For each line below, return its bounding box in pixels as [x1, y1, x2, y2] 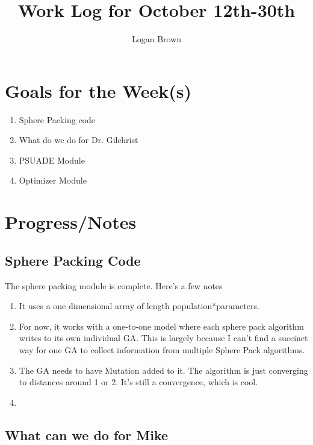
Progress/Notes [5, 210, 137, 234]
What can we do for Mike [5, 425, 169, 444]
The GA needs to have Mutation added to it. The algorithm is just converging [19, 363, 308, 376]
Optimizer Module [19, 174, 87, 187]
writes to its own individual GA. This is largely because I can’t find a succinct [19, 331, 308, 344]
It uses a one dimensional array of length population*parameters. [19, 299, 259, 312]
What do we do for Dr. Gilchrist [19, 133, 138, 146]
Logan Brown [131, 33, 182, 45]
